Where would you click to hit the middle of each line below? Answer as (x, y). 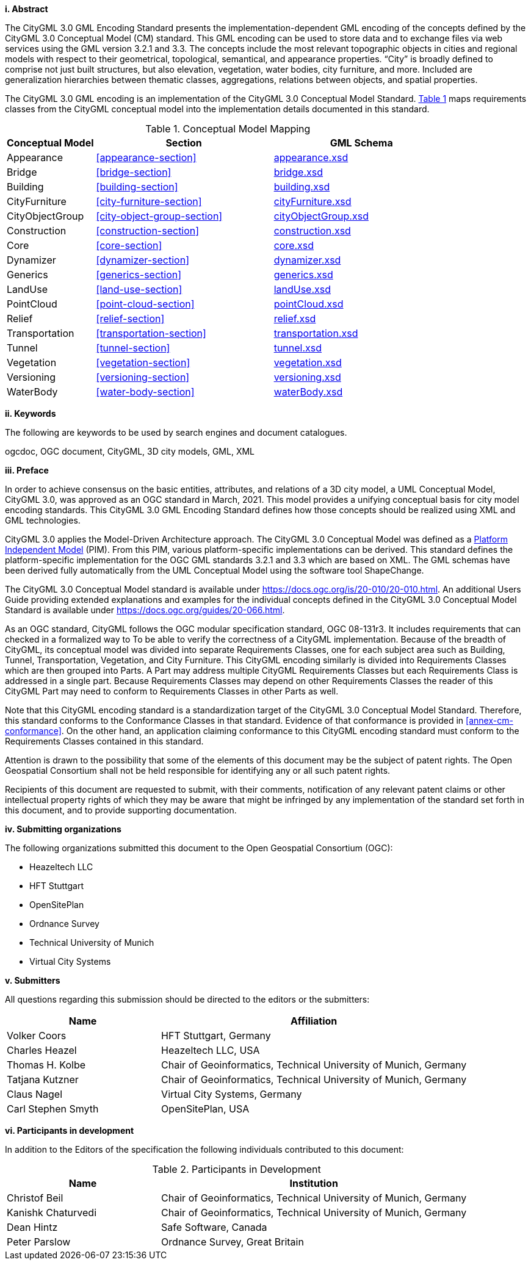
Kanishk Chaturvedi (52, 1213)
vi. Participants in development (70, 1130)
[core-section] (129, 245)
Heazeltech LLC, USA (211, 1050)
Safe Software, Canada (214, 1227)
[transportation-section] (151, 333)
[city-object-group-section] (159, 216)
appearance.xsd (311, 157)
